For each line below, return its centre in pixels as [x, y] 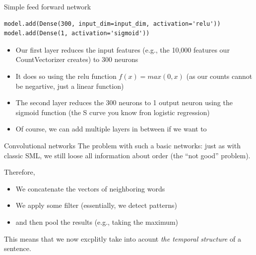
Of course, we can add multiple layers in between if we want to [111, 129]
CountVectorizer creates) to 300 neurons [77, 59]
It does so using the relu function [66, 76]
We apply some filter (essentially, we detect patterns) [96, 205]
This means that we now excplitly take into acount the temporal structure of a [123, 238]
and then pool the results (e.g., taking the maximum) [97, 222]
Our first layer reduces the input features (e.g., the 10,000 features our [123, 49]
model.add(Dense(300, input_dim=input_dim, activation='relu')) [112, 24]
